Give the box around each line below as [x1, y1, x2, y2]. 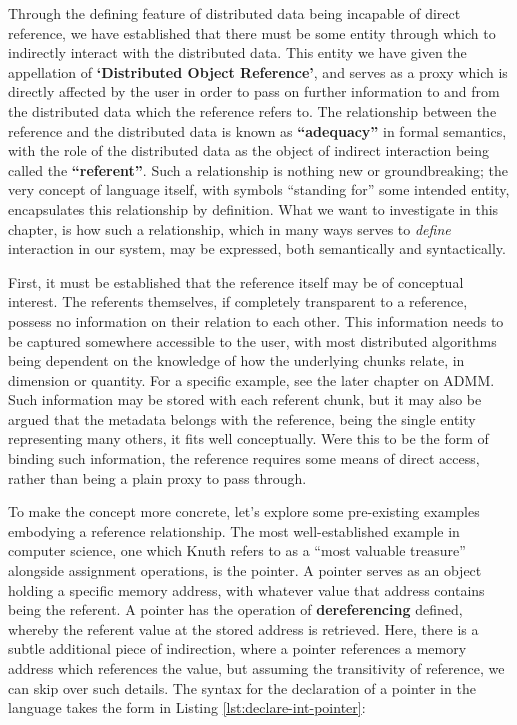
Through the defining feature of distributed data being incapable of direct [8, 3, 461, 23]
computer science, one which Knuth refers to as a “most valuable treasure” [8, 540, 466, 561]
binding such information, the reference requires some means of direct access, [8, 448, 480, 469]
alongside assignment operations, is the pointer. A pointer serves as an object [8, 560, 482, 581]
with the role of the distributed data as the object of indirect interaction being [8, 140, 490, 161]
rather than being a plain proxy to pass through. [8, 467, 307, 488]
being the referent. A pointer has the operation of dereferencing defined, [8, 599, 463, 620]
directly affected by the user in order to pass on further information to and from [8, 81, 500, 102]
